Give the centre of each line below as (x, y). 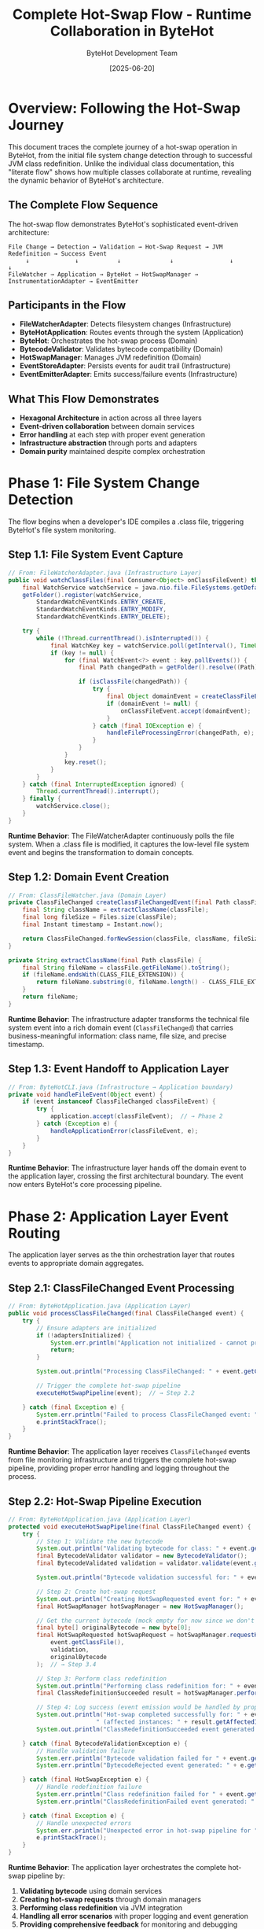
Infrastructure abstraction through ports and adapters (108, 443)
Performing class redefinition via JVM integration (101, 1908)
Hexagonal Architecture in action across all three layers (110, 418)
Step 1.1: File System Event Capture (96, 555)
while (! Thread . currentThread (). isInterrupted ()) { (123, 638)
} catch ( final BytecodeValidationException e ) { (105, 1743)
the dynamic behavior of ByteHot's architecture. (86, 180)
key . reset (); (86, 762)
